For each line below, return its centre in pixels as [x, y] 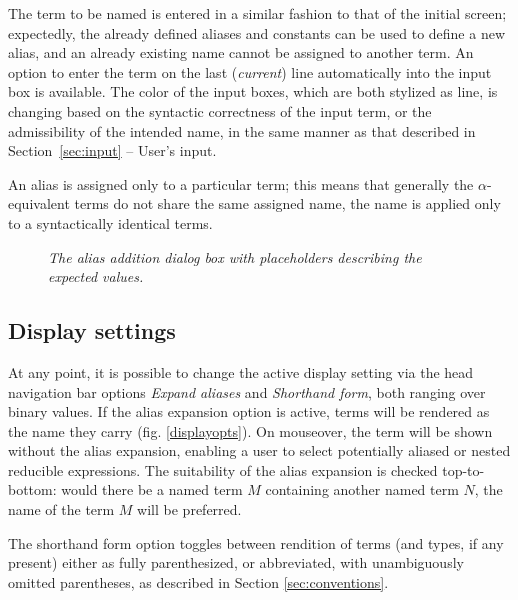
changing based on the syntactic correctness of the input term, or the [220, 110]
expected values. [96, 276]
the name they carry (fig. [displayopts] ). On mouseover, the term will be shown [250, 430]
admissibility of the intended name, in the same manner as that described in [242, 130]
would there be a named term [152, 489]
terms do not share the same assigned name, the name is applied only [287, 203]
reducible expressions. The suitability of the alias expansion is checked [223, 469]
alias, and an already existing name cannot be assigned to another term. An [241, 52]
